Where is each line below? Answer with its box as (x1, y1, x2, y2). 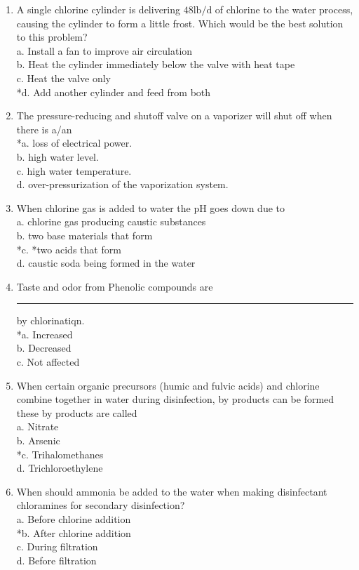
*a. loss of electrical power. (16, 135, 133, 150)
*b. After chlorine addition (16, 525, 131, 540)
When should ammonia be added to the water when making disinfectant (16, 484, 327, 498)
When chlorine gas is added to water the (16, 200, 191, 215)
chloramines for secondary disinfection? (16, 498, 185, 512)
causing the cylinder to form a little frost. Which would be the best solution (16, 15, 344, 30)
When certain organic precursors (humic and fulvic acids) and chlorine (16, 378, 320, 392)
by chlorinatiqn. (16, 313, 85, 328)
